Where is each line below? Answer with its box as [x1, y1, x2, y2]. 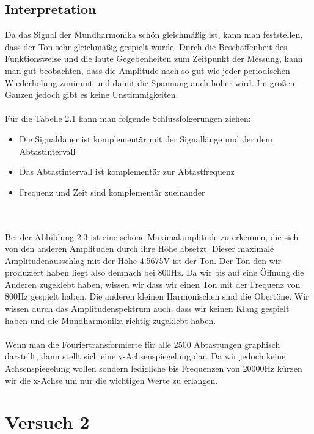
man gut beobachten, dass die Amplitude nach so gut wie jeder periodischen [5, 64, 290, 76]
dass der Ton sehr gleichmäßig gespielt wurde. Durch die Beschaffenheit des [5, 40, 287, 53]
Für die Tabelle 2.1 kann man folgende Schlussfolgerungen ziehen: [5, 112, 251, 125]
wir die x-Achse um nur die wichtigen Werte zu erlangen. [5, 373, 218, 386]
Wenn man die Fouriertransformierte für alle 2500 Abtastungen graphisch [5, 337, 280, 350]
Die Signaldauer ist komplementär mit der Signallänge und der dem [19, 132, 273, 145]
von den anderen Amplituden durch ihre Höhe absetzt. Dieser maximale [5, 242, 274, 255]
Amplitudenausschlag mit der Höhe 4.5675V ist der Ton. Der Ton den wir [5, 254, 282, 267]
